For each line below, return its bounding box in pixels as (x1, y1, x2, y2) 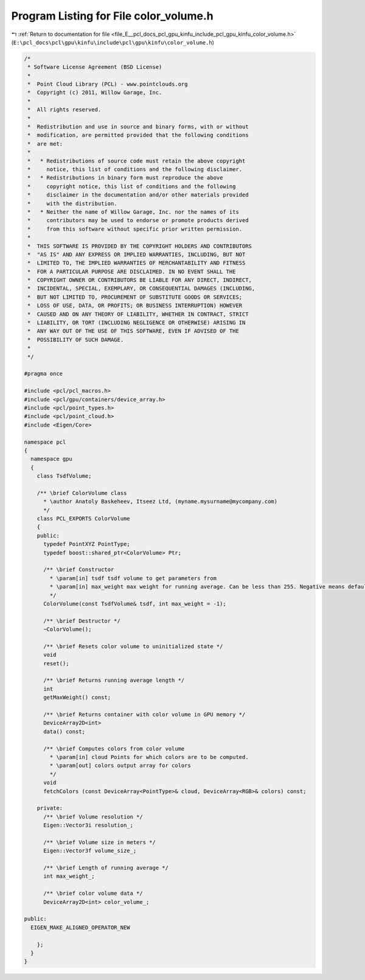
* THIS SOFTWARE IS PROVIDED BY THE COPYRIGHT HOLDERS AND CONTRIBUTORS (27, 242, 252, 250)
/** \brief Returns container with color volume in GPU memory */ (43, 711, 246, 718)
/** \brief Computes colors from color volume (43, 745, 185, 752)
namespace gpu (30, 455, 73, 463)
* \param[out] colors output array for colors (49, 762, 191, 769)
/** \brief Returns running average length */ (43, 677, 185, 684)
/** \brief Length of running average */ (43, 864, 169, 872)
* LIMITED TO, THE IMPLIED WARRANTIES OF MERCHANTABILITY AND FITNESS (27, 259, 246, 267)
